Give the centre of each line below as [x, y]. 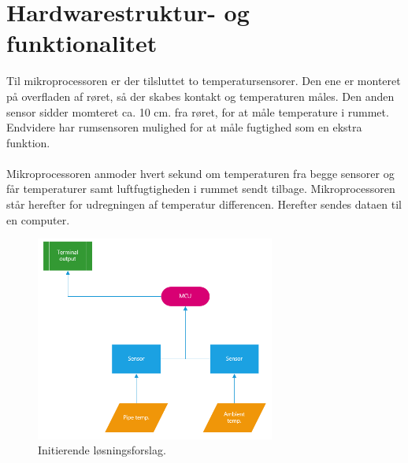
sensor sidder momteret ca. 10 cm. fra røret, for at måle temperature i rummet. [198, 111]
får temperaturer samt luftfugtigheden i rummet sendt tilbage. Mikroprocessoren [201, 189]
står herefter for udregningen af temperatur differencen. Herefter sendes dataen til [204, 204]
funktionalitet [82, 43]
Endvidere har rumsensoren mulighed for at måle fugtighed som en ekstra [184, 127]
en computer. [38, 219]
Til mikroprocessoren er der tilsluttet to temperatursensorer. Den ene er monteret [204, 81]
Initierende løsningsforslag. [102, 450]
